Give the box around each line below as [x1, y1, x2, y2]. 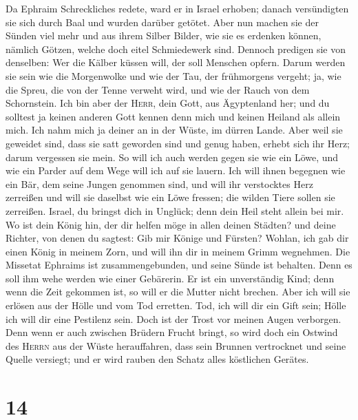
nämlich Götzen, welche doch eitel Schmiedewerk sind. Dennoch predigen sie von [6, 41, 346, 56]
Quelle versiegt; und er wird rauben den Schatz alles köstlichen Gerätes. [6, 352, 309, 366]
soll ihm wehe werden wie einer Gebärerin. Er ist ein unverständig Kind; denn [6, 271, 335, 285]
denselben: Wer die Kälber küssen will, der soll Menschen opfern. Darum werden [6, 55, 346, 70]
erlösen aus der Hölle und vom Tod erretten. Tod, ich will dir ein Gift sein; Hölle [6, 298, 346, 313]
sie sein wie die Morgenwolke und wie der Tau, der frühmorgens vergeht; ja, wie [6, 68, 341, 83]
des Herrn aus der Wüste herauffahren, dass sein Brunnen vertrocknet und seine [6, 338, 346, 353]
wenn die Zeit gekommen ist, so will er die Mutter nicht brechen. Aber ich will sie [6, 284, 350, 299]
